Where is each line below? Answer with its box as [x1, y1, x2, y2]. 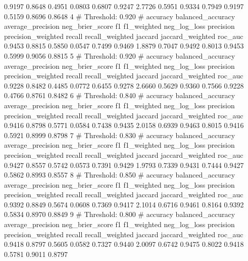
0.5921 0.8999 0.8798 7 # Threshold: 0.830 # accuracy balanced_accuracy [4, 129, 235, 140]
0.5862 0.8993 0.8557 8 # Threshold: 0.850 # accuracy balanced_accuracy [4, 169, 235, 180]
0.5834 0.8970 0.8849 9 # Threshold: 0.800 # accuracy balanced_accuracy [4, 209, 235, 220]
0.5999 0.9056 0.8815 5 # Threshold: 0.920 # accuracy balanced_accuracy [4, 50, 235, 61]
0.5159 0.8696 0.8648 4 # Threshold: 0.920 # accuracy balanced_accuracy [4, 11, 235, 21]
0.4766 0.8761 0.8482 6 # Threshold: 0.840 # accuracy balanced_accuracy [4, 90, 235, 101]
